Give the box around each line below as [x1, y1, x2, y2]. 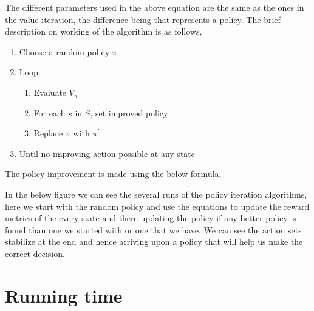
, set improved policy [90, 106, 168, 119]
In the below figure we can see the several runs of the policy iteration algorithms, [5, 187, 307, 200]
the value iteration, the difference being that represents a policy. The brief [5, 13, 281, 25]
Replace [33, 127, 63, 139]
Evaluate [33, 85, 67, 98]
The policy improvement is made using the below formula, [5, 167, 222, 180]
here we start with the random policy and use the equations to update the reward [5, 199, 310, 212]
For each [33, 106, 66, 119]
